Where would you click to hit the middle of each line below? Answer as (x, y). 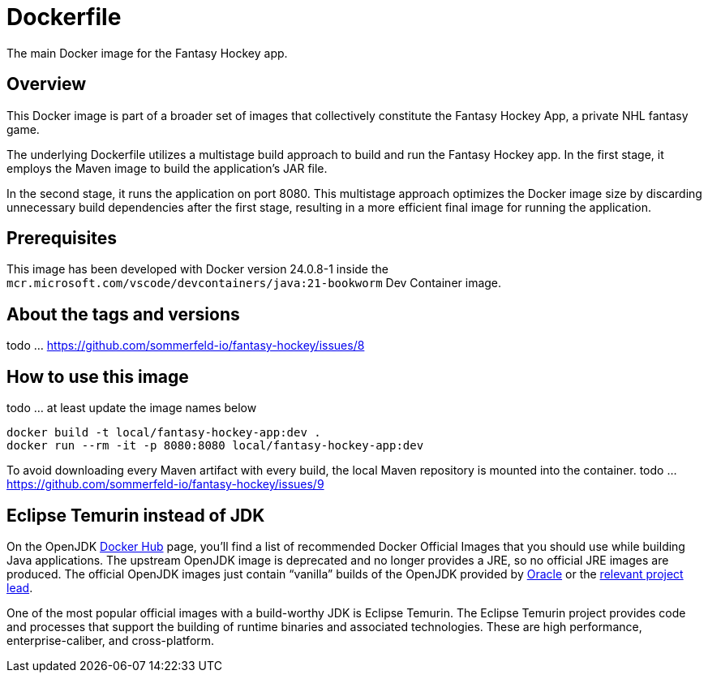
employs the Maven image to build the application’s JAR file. (167, 168)
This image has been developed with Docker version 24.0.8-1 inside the (197, 269)
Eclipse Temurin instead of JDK (136, 515)
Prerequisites (62, 239)
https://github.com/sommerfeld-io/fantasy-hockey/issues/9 (165, 484)
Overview (47, 84)
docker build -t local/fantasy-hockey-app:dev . (164, 433)
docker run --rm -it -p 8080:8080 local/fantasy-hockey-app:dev (215, 446)
